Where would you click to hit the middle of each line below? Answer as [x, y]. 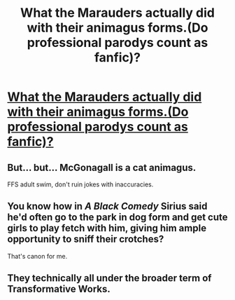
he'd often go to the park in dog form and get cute [118, 218]
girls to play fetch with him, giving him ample [107, 228]
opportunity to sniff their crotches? [86, 239]
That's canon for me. [37, 256]
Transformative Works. [59, 289]
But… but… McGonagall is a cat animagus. [102, 167]
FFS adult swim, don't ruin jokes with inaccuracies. [80, 184]
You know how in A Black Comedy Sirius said [107, 206]
